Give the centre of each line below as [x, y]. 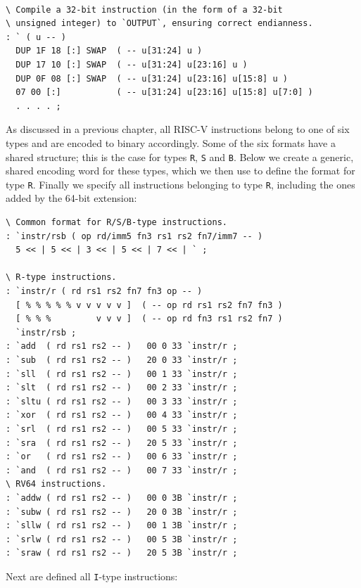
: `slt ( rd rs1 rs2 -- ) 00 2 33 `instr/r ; [122, 388]
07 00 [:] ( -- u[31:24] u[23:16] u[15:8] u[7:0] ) [164, 92]
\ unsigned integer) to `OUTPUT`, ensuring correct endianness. [159, 24]
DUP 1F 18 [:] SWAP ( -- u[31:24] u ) [109, 51]
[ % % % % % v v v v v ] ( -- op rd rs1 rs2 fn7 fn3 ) [149, 305]
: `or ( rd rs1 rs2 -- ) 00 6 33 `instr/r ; [122, 457]
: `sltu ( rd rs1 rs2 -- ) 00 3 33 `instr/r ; [122, 401]
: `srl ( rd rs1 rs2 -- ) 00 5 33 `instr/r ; [122, 429]
